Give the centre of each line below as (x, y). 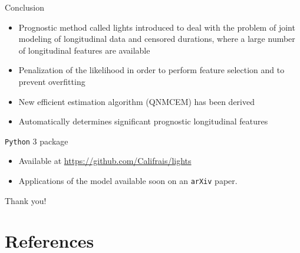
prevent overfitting (52, 81)
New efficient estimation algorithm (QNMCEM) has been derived (136, 101)
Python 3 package (37, 141)
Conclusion (24, 7)
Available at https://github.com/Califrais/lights (105, 161)
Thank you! (26, 200)
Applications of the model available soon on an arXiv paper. (128, 180)
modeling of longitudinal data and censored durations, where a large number (157, 39)
